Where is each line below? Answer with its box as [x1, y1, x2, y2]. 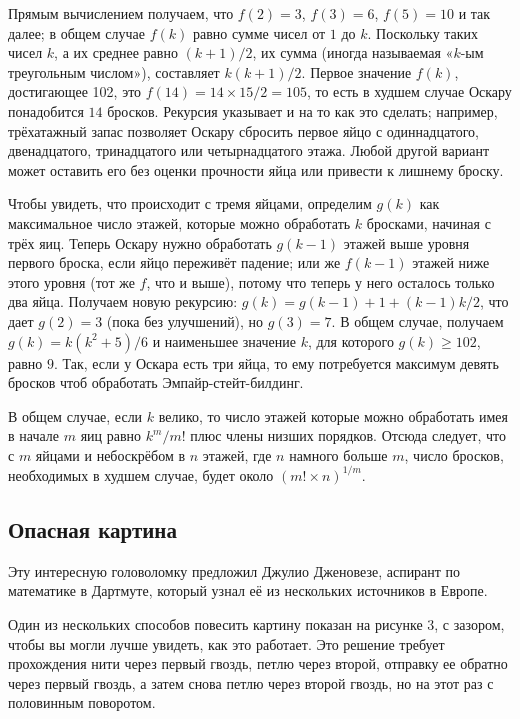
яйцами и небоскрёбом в [35, 444, 186, 465]
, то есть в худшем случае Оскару [306, 81, 512, 102]
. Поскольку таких [367, 22, 479, 43]
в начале [8, 425, 59, 446]
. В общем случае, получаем [331, 310, 504, 331]
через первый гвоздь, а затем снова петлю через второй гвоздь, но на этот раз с [8, 672, 494, 693]
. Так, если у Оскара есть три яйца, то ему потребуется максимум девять [53, 352, 499, 373]
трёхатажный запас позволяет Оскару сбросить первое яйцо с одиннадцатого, [8, 120, 479, 141]
